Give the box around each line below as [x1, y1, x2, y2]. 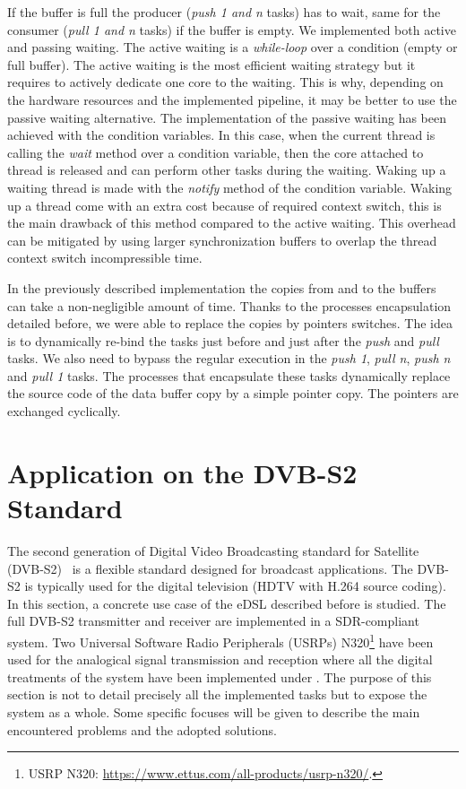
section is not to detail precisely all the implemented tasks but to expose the [7, 685, 427, 704]
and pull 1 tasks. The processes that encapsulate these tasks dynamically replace [7, 366, 451, 385]
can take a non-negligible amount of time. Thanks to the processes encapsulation [7, 296, 452, 315]
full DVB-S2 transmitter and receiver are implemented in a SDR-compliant [7, 611, 419, 630]
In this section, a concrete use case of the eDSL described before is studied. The [7, 594, 446, 612]
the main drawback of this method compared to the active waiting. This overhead [7, 213, 456, 232]
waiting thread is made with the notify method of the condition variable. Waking [7, 178, 453, 196]
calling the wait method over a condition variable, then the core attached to [7, 143, 424, 161]
